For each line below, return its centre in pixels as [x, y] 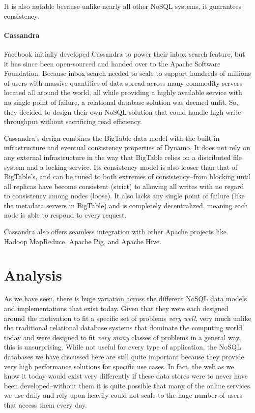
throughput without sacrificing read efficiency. [73, 121]
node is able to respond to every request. [65, 215]
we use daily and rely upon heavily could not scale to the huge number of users [123, 395]
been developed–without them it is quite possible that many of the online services [127, 385]
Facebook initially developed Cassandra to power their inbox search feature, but [125, 53]
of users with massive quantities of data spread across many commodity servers [123, 82]
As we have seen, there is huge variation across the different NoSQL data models [126, 299]
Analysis [33, 275]
